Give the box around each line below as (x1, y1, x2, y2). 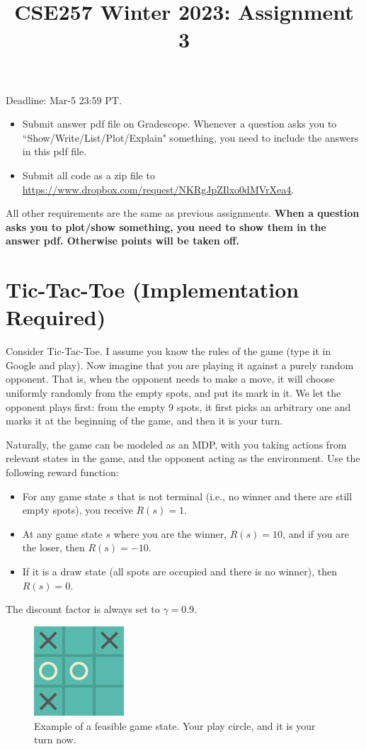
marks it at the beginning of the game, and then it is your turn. (6, 413, 283, 428)
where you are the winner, (113, 526, 227, 541)
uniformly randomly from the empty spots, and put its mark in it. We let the (6, 385, 341, 400)
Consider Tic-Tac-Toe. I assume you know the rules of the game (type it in (6, 344, 331, 359)
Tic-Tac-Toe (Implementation (6, 275, 299, 304)
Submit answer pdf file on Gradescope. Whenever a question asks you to (22, 116, 337, 131)
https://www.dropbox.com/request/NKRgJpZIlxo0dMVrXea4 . (22, 181, 294, 196)
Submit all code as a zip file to (22, 167, 155, 182)
